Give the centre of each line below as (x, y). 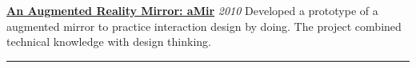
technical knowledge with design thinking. (109, 42)
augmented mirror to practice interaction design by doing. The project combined (204, 26)
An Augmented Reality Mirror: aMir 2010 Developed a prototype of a (192, 10)
